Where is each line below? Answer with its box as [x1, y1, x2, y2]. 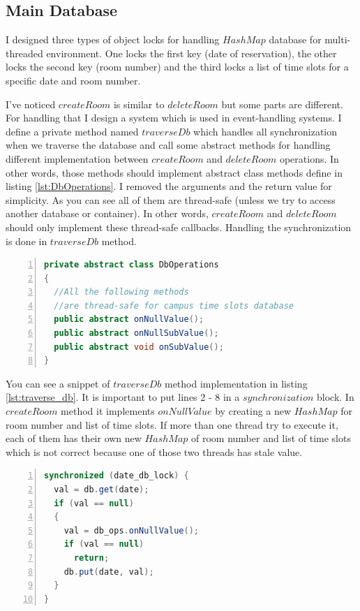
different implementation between [6, 151, 149, 165]
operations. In [279, 151, 339, 165]
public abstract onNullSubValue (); [54, 328, 219, 339]
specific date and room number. [6, 73, 141, 87]
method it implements [61, 404, 155, 418]
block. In [316, 390, 354, 404]
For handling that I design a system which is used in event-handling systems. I [6, 110, 342, 125]
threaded [6, 45, 43, 60]
